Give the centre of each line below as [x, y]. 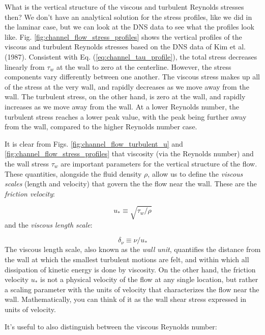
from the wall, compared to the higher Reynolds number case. [101, 127]
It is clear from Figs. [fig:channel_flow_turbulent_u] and [94, 143]
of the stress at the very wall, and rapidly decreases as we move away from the [127, 86]
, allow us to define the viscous [195, 173]
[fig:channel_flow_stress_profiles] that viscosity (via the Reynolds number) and [129, 153]
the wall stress [27, 163]
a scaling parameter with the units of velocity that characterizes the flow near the [132, 289]
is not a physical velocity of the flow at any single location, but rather [149, 279]
